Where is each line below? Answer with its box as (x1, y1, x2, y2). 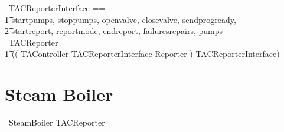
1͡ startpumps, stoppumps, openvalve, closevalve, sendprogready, (5, 13, 236, 25)
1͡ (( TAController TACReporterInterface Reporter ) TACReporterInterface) (5, 48, 280, 60)
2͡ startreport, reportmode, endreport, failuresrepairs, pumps (5, 25, 223, 37)
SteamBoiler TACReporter (8, 116, 105, 128)
